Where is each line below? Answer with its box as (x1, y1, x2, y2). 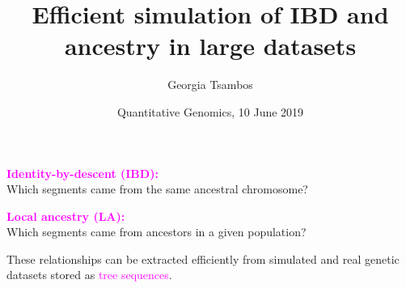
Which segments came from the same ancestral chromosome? (6, 180, 308, 197)
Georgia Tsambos (167, 76, 253, 93)
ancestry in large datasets (64, 29, 357, 62)
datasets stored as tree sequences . (6, 266, 172, 283)
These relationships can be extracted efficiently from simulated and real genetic (6, 250, 400, 267)
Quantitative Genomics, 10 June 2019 (116, 103, 304, 120)
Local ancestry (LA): (6, 207, 125, 224)
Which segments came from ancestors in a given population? (6, 223, 307, 240)
